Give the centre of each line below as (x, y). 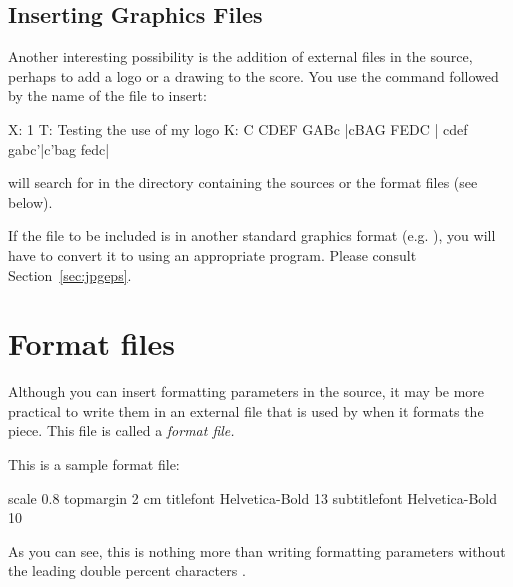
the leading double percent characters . (127, 570)
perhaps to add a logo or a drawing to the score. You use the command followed (253, 75)
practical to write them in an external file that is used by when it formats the (246, 410)
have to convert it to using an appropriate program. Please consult (212, 254)
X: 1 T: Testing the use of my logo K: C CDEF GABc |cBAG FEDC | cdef (238, 128)
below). (30, 201)
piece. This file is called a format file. (121, 430)
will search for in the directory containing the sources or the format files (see (243, 182)
